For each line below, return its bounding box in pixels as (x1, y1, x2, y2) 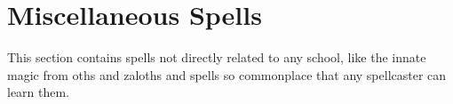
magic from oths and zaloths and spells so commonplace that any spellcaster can (7, 65, 447, 84)
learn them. (7, 83, 70, 101)
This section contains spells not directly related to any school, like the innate (7, 48, 426, 67)
